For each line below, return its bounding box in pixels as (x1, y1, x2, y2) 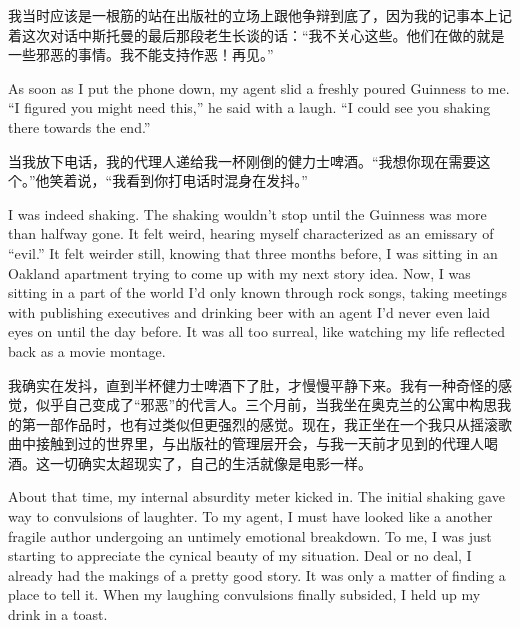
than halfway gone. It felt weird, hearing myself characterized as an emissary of (8, 223, 494, 244)
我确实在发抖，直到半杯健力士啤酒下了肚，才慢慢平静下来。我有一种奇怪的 (8, 374, 498, 395)
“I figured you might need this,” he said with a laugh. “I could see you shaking (8, 97, 491, 118)
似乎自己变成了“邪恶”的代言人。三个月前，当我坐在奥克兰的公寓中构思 (35, 394, 498, 415)
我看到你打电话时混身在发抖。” (112, 170, 308, 191)
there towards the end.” (8, 116, 151, 137)
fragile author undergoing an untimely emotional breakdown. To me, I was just (8, 525, 492, 546)
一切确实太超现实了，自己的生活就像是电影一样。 (49, 452, 372, 473)
